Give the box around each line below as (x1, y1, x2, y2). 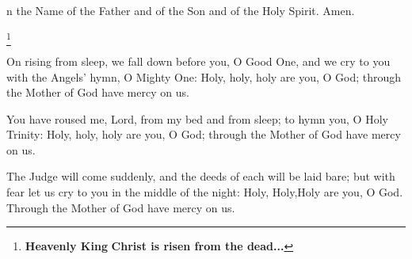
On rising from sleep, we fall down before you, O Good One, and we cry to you (6, 52, 391, 69)
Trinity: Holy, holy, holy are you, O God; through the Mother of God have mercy (6, 126, 401, 143)
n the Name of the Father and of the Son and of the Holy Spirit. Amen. (6, 2, 355, 18)
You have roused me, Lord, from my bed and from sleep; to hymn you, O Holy (6, 110, 388, 127)
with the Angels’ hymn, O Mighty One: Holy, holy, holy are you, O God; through (6, 68, 402, 85)
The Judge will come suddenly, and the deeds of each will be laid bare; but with (6, 168, 395, 185)
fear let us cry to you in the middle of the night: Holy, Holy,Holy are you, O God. (6, 184, 403, 200)
